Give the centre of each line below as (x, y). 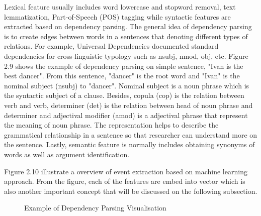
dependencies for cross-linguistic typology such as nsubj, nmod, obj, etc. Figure (126, 56)
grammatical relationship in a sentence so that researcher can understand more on (131, 134)
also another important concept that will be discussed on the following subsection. (131, 191)
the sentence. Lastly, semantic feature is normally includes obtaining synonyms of (129, 144)
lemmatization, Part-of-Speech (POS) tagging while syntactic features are (117, 16)
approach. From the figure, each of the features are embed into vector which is (125, 181)
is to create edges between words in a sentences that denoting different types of (126, 36)
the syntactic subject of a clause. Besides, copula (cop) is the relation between (124, 95)
